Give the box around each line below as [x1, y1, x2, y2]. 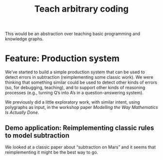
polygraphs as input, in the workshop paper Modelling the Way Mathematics [5, 105, 158, 110]
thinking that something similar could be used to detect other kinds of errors [5, 79, 158, 86]
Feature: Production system [5, 53, 120, 64]
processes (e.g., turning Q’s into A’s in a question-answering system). [5, 90, 144, 96]
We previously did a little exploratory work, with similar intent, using [5, 99, 140, 105]
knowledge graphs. [5, 36, 44, 42]
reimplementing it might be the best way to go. [5, 149, 98, 155]
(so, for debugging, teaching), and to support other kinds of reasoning [5, 85, 146, 90]
